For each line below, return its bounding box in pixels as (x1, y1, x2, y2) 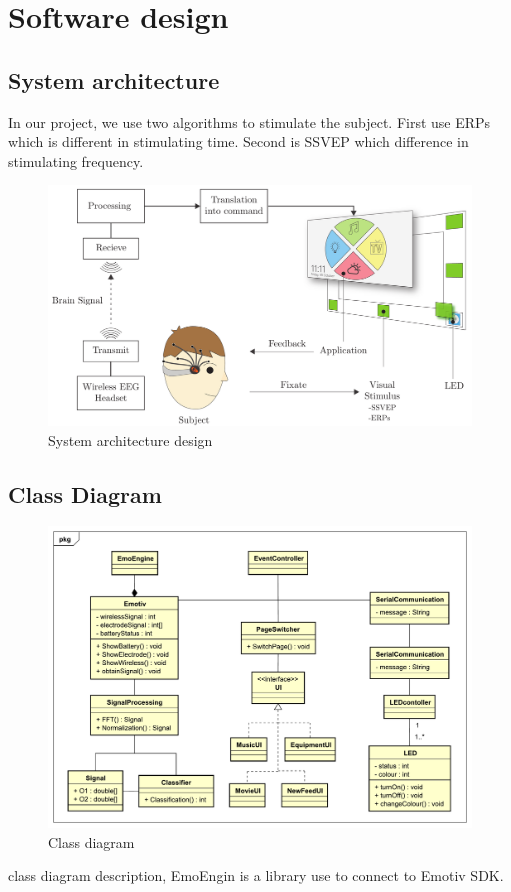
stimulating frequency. (8, 150, 144, 171)
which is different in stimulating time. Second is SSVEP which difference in (8, 131, 469, 152)
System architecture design (48, 429, 213, 450)
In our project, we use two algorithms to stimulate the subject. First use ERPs (8, 111, 491, 132)
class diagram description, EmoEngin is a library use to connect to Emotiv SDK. (8, 865, 504, 886)
